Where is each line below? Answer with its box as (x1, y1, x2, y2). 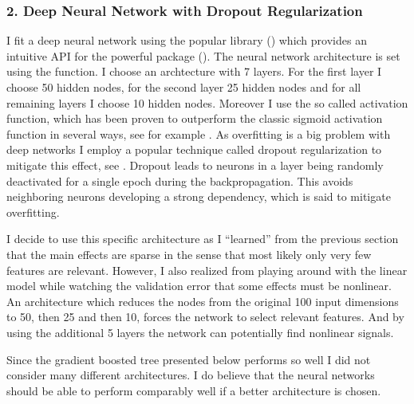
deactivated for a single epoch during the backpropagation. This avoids (6, 172, 353, 189)
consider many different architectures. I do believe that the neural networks (6, 367, 375, 383)
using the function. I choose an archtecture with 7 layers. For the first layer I (6, 63, 382, 80)
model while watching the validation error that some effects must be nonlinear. (6, 277, 392, 294)
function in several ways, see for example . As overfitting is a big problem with (6, 125, 391, 142)
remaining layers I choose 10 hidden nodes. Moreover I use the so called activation (6, 94, 408, 111)
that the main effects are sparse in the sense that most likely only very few (6, 245, 372, 262)
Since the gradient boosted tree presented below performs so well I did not (6, 351, 371, 367)
